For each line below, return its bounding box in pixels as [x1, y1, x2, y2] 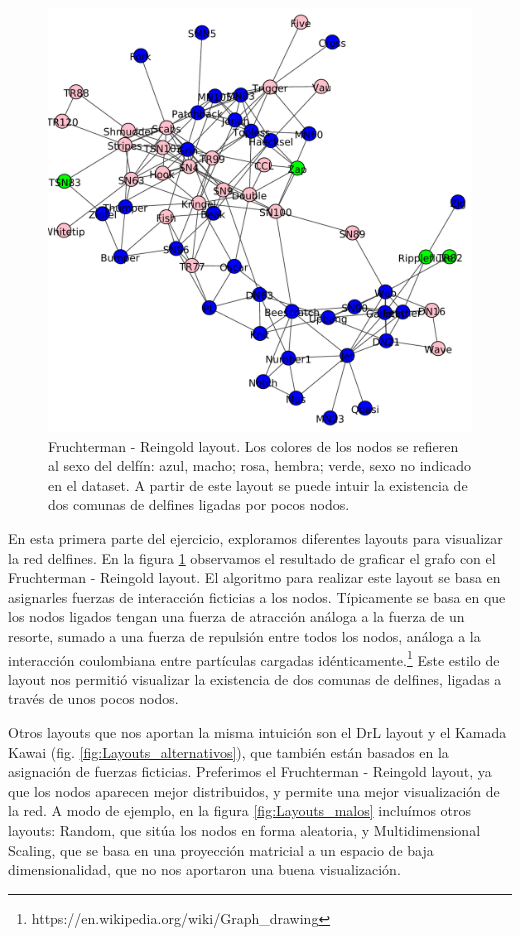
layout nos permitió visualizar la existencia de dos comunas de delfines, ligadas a [8, 668, 502, 689]
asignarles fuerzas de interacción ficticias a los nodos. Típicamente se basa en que [8, 586, 506, 607]
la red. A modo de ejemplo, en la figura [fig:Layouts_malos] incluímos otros [8, 800, 472, 821]
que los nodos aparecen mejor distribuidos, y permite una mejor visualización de [8, 780, 500, 801]
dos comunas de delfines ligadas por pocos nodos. [48, 494, 350, 515]
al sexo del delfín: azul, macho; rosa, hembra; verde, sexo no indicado [48, 455, 472, 476]
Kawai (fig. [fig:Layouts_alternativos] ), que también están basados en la [8, 741, 449, 762]
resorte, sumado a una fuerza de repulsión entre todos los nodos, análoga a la [8, 625, 481, 646]
